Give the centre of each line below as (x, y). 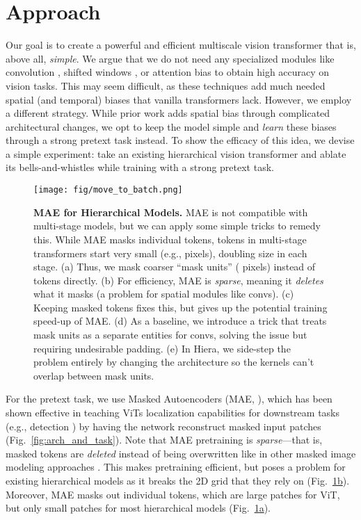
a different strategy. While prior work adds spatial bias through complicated (168, 113)
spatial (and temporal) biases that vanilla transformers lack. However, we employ (179, 99)
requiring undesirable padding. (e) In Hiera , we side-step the (162, 348)
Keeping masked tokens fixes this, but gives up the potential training (180, 307)
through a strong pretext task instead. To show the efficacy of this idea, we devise (180, 140)
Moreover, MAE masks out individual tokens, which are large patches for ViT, (173, 494)
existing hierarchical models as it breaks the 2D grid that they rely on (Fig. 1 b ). (178, 480)
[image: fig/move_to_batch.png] (108, 190)
